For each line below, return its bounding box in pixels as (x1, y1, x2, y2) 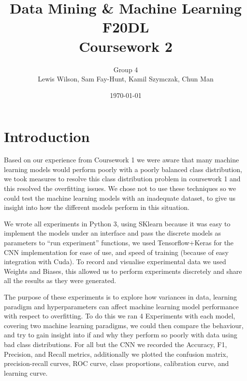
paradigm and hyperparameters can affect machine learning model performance (4, 301, 239, 311)
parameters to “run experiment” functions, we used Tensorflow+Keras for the (4, 237, 234, 247)
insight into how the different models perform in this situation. (4, 202, 189, 212)
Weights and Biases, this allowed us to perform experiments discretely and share (4, 266, 242, 276)
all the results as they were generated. (4, 275, 116, 286)
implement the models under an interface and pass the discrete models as (4, 228, 221, 238)
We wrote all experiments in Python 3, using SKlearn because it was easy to (4, 218, 231, 228)
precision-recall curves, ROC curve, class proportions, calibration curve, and (4, 358, 229, 368)
